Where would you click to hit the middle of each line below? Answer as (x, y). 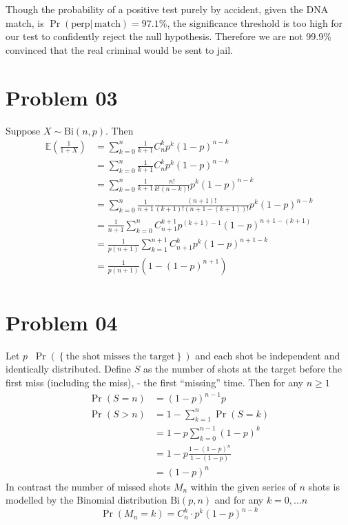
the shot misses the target (120, 356)
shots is (324, 486)
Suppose (23, 130)
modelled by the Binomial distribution (86, 500)
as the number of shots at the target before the (242, 369)
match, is (25, 22)
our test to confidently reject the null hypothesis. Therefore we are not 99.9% (168, 36)
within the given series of (243, 486)
